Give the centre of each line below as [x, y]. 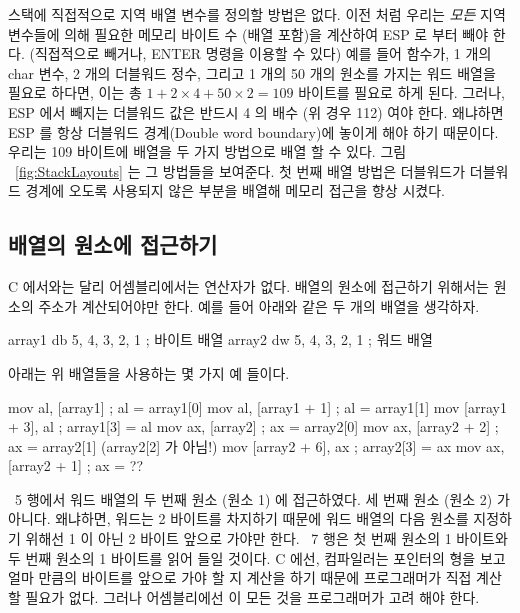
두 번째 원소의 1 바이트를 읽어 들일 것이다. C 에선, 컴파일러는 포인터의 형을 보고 [257, 557]
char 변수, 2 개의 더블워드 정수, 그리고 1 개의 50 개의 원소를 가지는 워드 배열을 [252, 72]
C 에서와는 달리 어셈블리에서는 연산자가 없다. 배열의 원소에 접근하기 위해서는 [248, 286]
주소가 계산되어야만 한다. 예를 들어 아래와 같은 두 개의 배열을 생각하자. [259, 305]
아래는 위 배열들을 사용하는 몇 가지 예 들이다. [149, 372]
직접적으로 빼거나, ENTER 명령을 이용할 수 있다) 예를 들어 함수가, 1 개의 [263, 53]
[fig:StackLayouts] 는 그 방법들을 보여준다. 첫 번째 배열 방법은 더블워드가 [240, 170]
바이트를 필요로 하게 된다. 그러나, [401, 92]
